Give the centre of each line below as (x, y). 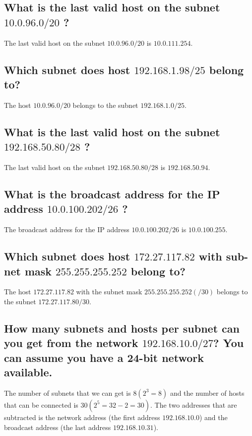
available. (28, 372)
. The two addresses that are (194, 404)
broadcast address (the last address (58, 427)
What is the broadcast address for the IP (112, 194)
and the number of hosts (207, 392)
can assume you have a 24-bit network (104, 357)
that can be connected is (41, 404)
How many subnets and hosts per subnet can (122, 328)
